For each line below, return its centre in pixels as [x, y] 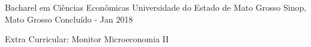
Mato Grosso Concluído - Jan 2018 [69, 19]
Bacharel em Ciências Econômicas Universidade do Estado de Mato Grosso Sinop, [156, 7]
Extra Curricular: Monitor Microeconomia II [87, 39]
